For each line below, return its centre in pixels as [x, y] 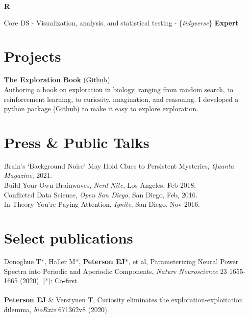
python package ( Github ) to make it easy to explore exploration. [101, 109]
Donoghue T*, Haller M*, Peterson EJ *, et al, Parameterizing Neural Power [121, 261]
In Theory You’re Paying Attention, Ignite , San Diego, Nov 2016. [102, 204]
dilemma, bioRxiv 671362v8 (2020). [57, 309]
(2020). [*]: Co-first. [50, 281]
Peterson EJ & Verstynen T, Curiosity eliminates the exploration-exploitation [124, 300]
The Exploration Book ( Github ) [57, 80]
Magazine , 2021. [28, 175]
